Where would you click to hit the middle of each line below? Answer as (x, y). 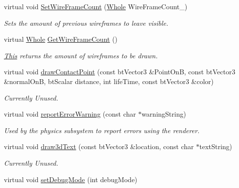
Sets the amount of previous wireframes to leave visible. (86, 23)
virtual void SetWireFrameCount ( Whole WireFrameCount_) (96, 6)
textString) (216, 146)
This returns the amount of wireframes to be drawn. (81, 55)
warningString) (164, 114)
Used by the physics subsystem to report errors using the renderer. (102, 130)
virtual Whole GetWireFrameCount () (61, 39)
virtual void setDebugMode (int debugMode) (71, 179)
